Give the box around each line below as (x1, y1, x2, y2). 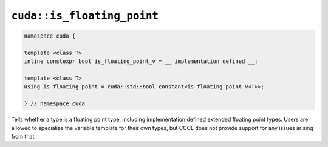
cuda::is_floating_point (11, 9, 159, 22)
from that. (11, 133, 36, 140)
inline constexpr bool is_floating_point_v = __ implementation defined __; (24, 58, 258, 65)
